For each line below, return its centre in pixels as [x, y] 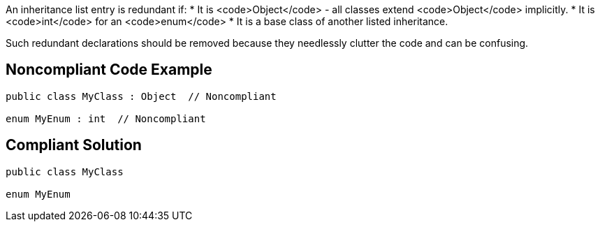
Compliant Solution [74, 145]
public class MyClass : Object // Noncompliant [141, 96]
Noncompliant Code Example [109, 70]
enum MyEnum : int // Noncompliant [106, 118]
